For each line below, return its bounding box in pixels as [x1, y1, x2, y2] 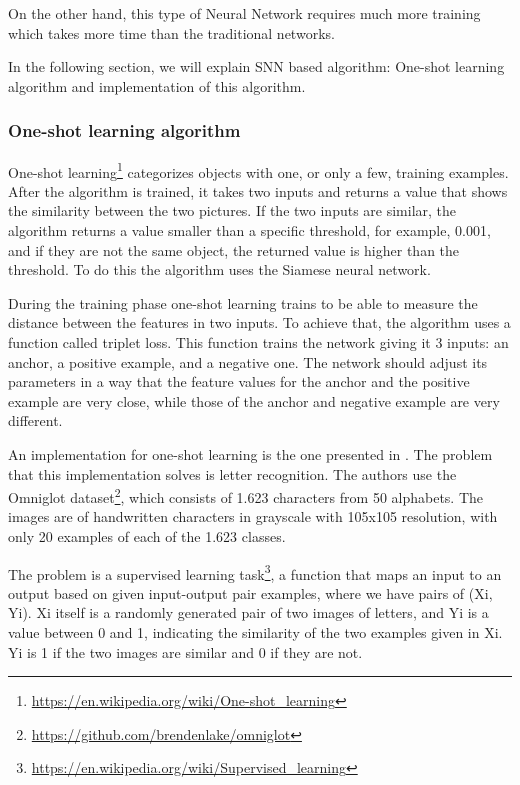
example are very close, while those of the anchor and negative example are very [8, 390, 500, 411]
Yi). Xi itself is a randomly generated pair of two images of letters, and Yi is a [8, 602, 489, 623]
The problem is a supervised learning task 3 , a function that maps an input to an [8, 560, 502, 584]
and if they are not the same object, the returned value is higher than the [8, 239, 460, 260]
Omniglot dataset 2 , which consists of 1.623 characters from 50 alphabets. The [8, 484, 484, 507]
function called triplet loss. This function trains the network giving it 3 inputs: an [8, 332, 509, 352]
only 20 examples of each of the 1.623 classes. [8, 526, 286, 546]
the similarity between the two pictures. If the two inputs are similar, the [8, 200, 457, 221]
